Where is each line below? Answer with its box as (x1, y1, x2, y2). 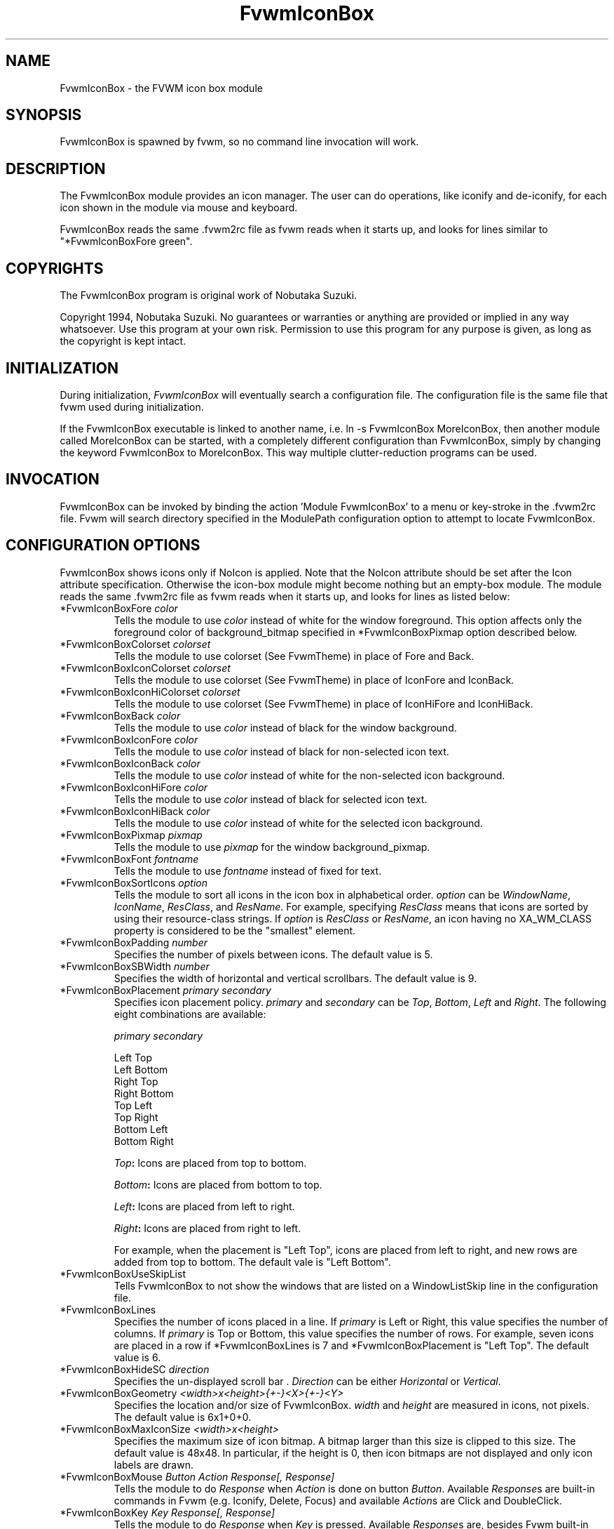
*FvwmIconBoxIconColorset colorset (60, 661, 231, 674)
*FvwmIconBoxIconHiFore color (60, 781, 208, 793)
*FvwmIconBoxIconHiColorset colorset (60, 685, 240, 698)
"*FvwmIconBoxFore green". (60, 235, 193, 248)
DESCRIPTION (6, 159, 106, 178)
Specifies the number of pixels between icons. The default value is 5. (114, 948, 433, 960)
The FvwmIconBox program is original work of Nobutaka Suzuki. (60, 289, 357, 302)
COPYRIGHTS (6, 259, 104, 277)
